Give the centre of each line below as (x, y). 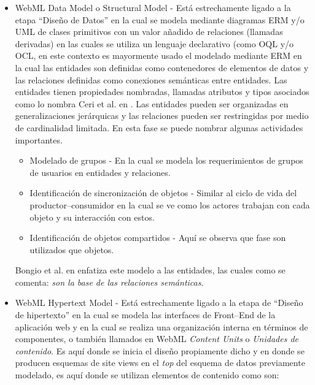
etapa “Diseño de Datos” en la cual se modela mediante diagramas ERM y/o (160, 19)
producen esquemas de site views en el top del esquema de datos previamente (160, 363)
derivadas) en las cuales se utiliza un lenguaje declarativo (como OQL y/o (154, 43)
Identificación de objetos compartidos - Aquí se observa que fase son (158, 238)
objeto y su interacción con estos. (92, 217)
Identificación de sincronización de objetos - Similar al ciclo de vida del (163, 193)
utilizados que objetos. (72, 249)
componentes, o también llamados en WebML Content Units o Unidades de (157, 339)
